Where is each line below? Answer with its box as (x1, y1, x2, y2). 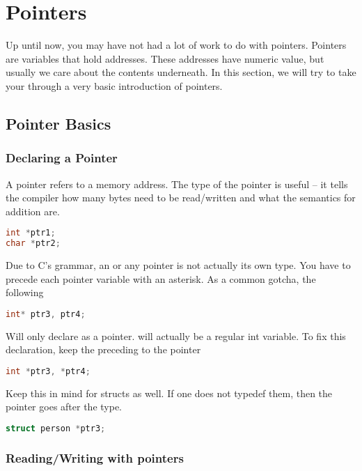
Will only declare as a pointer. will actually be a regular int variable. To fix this (6, 328, 346, 343)
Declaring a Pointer (6, 149, 118, 167)
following (6, 285, 44, 300)
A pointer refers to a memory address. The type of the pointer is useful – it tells (6, 176, 348, 191)
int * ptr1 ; (6, 228, 56, 238)
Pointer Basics (6, 112, 111, 134)
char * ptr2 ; (6, 238, 61, 249)
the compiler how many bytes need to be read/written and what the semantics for (6, 190, 356, 205)
